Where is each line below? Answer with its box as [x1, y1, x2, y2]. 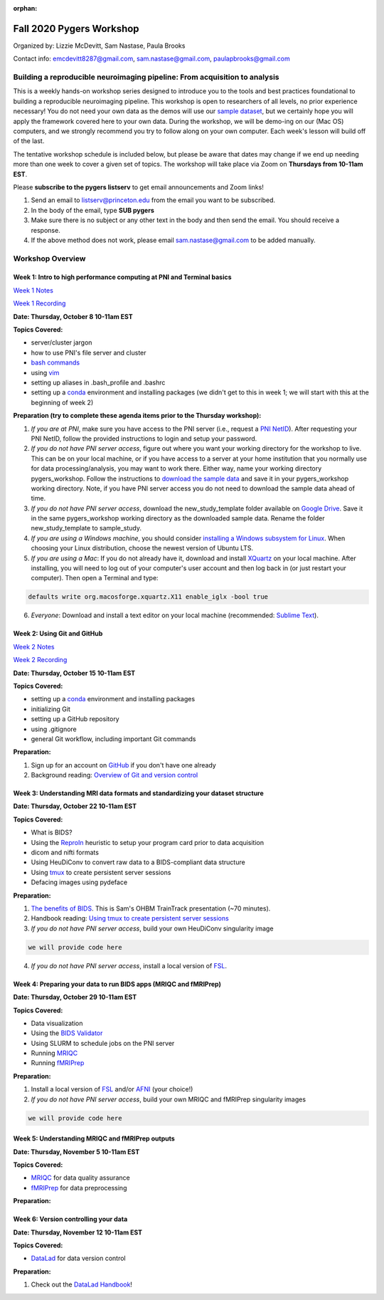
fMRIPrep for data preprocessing [31, 1183, 127, 1192]
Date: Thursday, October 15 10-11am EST [13, 669, 136, 677]
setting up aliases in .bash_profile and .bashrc [31, 378, 166, 387]
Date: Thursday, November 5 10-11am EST [13, 1147, 140, 1156]
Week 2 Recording [13, 656, 68, 664]
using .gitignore [31, 725, 78, 733]
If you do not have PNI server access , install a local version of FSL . [31, 961, 228, 970]
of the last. [13, 137, 45, 145]
